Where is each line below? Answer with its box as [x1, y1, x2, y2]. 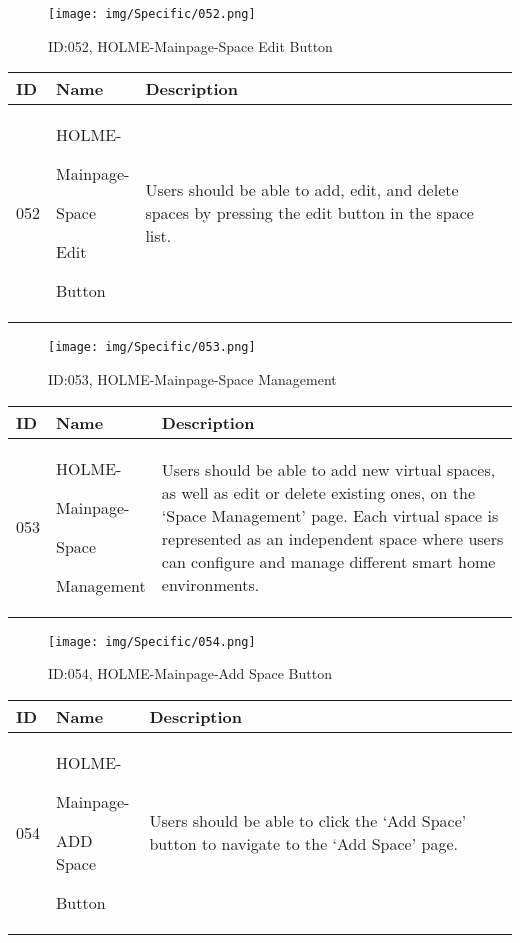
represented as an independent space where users [161, 526, 504, 550]
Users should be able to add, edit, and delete [145, 178, 459, 202]
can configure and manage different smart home [161, 549, 496, 573]
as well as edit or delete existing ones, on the [161, 480, 476, 504]
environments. [161, 572, 260, 596]
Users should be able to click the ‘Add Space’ [149, 809, 467, 833]
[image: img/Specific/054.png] [48, 634, 256, 649]
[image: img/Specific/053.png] [48, 340, 256, 355]
